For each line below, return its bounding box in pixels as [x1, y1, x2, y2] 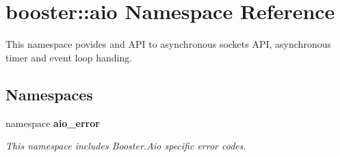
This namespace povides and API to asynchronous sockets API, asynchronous [5, 37, 331, 51]
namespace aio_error [5, 115, 100, 130]
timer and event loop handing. [5, 50, 133, 64]
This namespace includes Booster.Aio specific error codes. [5, 139, 246, 153]
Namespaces [5, 83, 93, 104]
